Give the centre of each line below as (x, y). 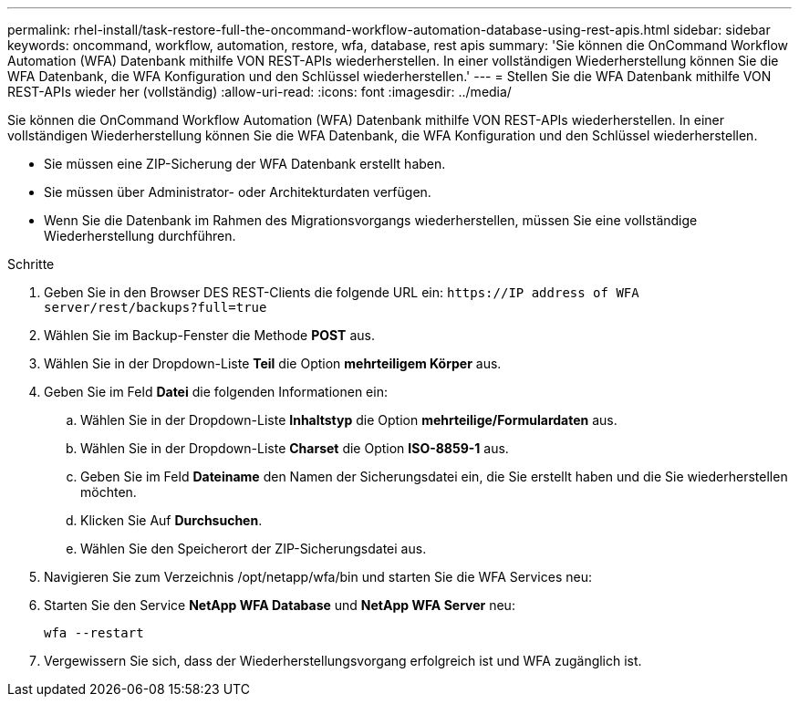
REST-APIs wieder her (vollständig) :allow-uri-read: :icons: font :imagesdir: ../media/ (259, 92)
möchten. (109, 492)
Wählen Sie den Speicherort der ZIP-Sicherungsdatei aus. (254, 549)
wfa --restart (94, 633)
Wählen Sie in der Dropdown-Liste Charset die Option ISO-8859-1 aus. (295, 448)
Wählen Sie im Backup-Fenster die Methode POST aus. (209, 335)
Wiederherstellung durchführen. (140, 236)
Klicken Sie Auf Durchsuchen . (171, 520)
